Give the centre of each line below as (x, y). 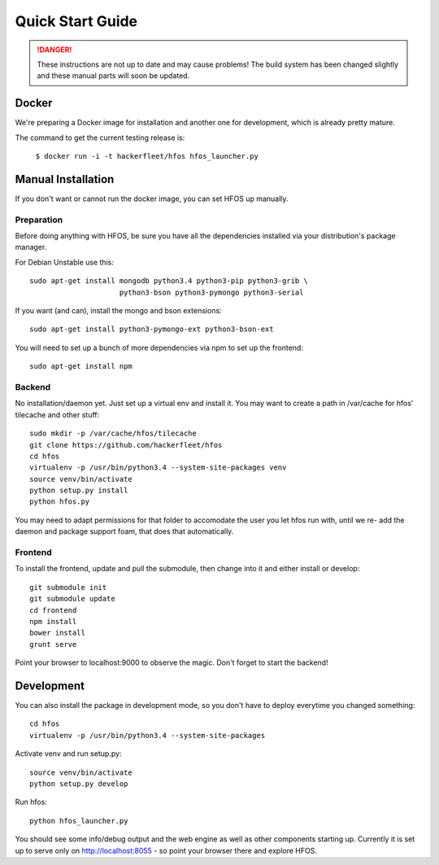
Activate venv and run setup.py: (68, 754)
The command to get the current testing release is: (100, 138)
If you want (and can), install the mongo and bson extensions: (119, 311)
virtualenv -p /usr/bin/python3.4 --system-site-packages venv (158, 467)
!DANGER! (54, 50)
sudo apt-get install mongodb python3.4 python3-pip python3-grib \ (169, 281)
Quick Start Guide (76, 21)
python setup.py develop (79, 784)
